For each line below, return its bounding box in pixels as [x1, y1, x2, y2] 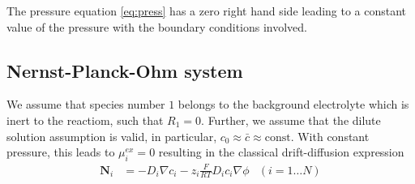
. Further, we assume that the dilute [201, 111, 381, 128]
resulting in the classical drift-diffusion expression [158, 143, 404, 160]
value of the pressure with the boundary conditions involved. [6, 18, 307, 35]
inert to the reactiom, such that [6, 111, 164, 128]
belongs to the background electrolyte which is [178, 96, 409, 113]
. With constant [290, 127, 370, 144]
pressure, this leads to [6, 143, 115, 160]
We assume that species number [6, 96, 165, 113]
